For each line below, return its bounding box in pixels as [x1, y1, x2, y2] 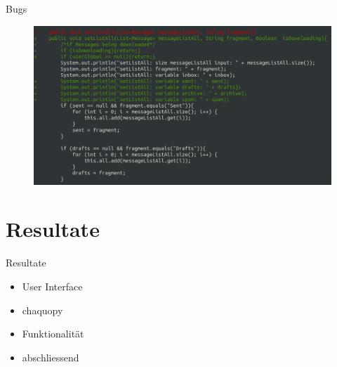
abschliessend [22, 349, 79, 364]
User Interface [22, 278, 83, 293]
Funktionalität [22, 326, 84, 341]
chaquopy [22, 302, 63, 317]
